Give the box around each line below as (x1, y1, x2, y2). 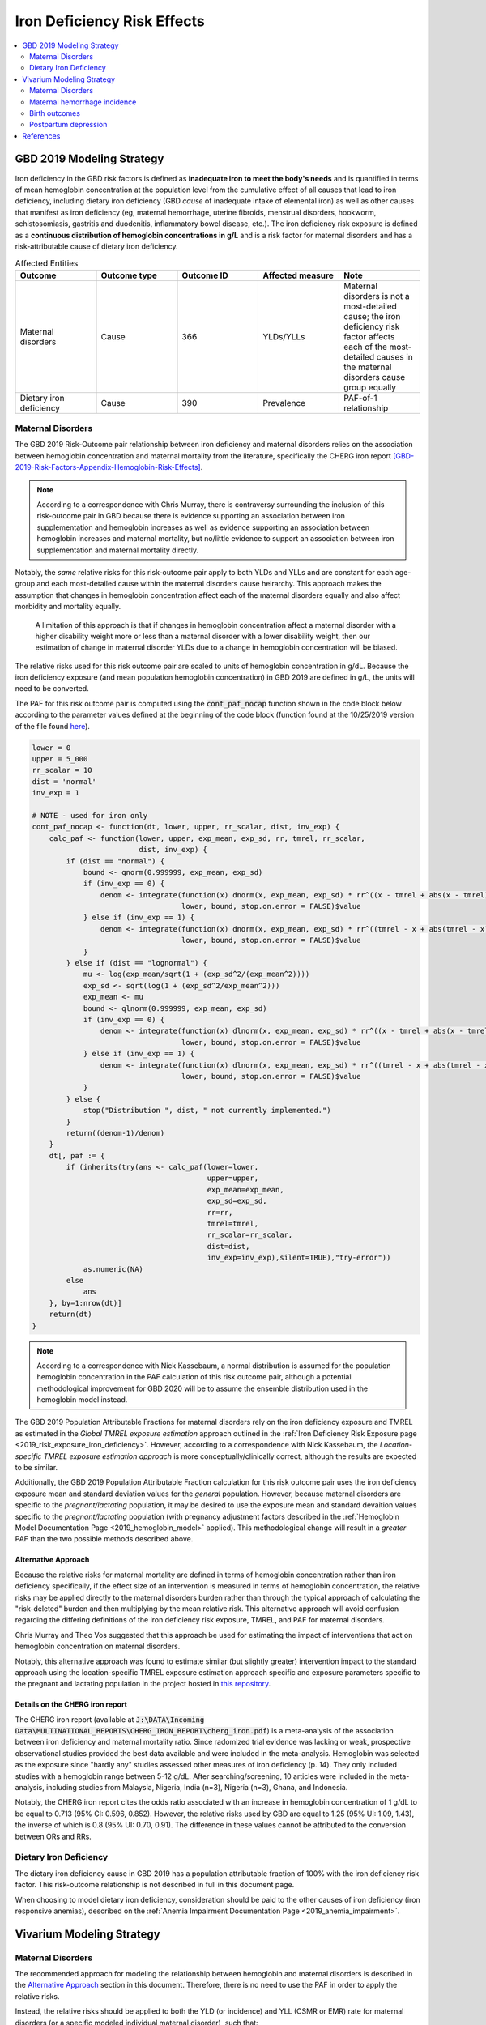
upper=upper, (207, 1174, 259, 1183)
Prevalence (262, 397, 306, 408)
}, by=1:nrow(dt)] (49, 1298, 122, 1307)
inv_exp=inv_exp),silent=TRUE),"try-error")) (207, 1253, 391, 1263)
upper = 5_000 (32, 754, 88, 764)
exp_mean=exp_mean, (207, 1185, 284, 1194)
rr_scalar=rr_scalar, (207, 1230, 293, 1239)
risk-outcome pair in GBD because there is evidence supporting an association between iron (36, 511, 346, 521)
